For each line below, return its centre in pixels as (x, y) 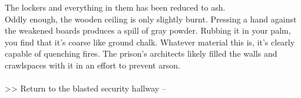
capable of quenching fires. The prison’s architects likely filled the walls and (141, 53)
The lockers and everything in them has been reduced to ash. (115, 7)
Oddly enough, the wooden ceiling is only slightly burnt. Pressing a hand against (151, 19)
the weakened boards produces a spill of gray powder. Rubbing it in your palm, (148, 30)
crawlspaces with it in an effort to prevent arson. (92, 65)
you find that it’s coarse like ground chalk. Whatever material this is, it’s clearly (150, 42)
